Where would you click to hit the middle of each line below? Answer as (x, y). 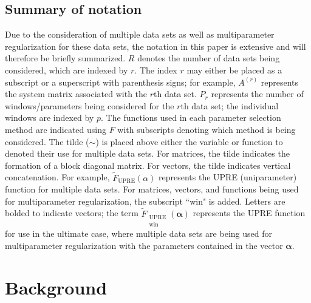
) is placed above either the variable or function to (189, 141)
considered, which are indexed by (67, 70)
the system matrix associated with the (76, 94)
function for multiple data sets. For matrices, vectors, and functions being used (152, 189)
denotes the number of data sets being (209, 58)
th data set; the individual (230, 105)
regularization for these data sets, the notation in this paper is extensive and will (155, 46)
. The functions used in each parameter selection (191, 117)
